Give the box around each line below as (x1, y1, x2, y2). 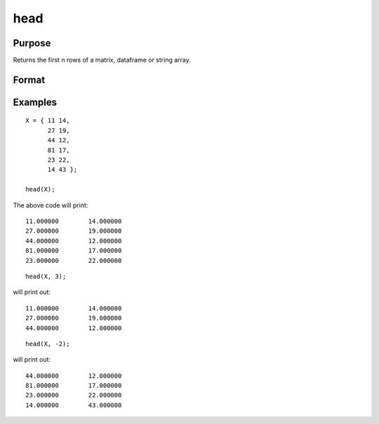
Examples (13, 96, 58, 108)
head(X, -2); (25, 340, 70, 348)
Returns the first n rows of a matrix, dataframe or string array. (13, 56, 191, 64)
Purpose (13, 37, 51, 49)
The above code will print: (13, 200, 88, 210)
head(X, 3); (25, 272, 67, 280)
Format (13, 74, 46, 86)
